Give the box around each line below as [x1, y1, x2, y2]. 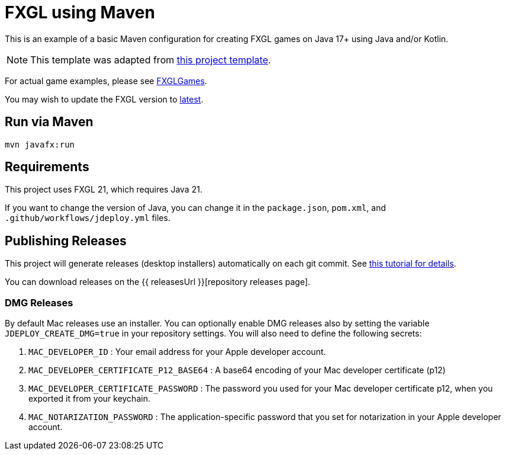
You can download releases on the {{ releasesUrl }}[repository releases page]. [5, 277, 311, 287]
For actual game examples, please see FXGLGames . [5, 75, 207, 86]
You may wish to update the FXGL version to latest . [5, 94, 204, 104]
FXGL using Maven [5, 2, 155, 23]
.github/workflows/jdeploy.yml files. [5, 213, 170, 223]
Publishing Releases [5, 233, 127, 248]
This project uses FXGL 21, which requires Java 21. [5, 184, 202, 195]
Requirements [5, 159, 89, 175]
